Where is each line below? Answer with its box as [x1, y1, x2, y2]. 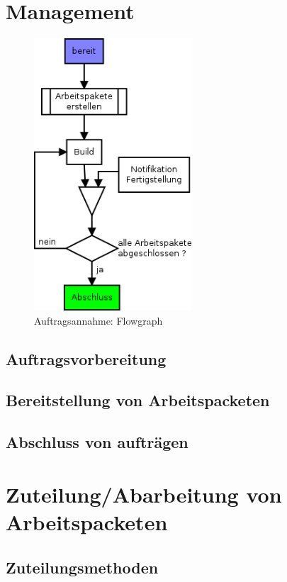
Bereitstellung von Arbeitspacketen [6, 389, 270, 411]
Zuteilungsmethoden [6, 556, 159, 578]
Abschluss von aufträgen [6, 431, 188, 453]
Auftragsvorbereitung [6, 347, 167, 369]
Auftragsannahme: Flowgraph [34, 313, 163, 328]
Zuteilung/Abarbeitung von [6, 479, 282, 508]
